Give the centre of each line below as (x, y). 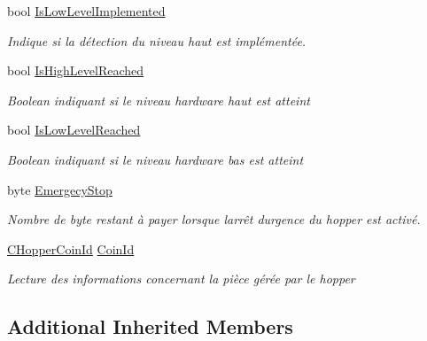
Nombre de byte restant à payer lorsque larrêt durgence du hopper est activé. (214, 219)
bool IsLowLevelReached (74, 130)
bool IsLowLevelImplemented (86, 11)
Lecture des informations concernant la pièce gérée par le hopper (181, 279)
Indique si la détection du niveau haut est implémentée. (157, 40)
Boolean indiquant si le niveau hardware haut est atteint (159, 100)
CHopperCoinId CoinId (71, 248)
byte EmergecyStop (60, 189)
